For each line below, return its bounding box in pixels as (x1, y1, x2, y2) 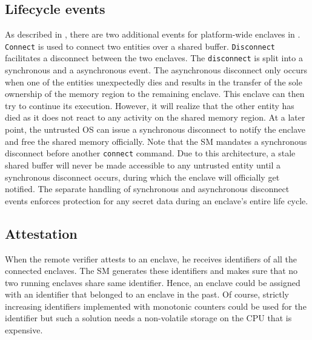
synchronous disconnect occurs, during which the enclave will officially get (5, 170, 280, 183)
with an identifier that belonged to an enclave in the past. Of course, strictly (5, 288, 289, 301)
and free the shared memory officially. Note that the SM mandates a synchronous (5, 135, 307, 147)
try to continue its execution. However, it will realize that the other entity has (5, 99, 294, 112)
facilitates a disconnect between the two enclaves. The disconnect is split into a (5, 52, 303, 64)
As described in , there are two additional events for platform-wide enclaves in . (5, 28, 300, 41)
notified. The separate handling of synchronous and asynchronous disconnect (5, 182, 290, 195)
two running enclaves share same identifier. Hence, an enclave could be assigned (5, 276, 300, 288)
